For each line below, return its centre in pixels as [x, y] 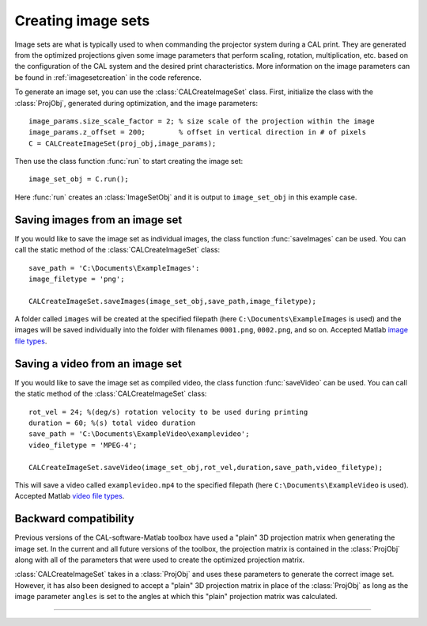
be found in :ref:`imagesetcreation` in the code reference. [108, 77]
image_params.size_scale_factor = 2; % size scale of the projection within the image [202, 121]
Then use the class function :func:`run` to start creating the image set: [129, 161]
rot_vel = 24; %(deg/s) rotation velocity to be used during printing [168, 412]
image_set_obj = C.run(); [79, 179]
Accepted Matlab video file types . [70, 496]
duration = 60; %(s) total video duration [112, 423]
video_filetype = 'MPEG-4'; [83, 445]
